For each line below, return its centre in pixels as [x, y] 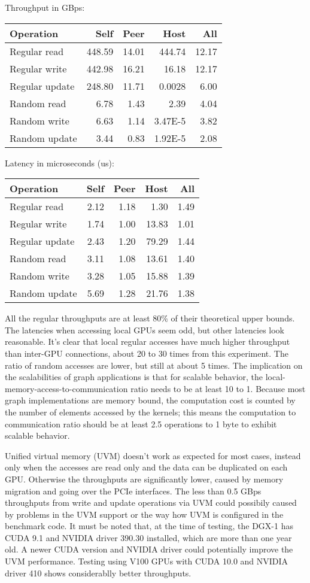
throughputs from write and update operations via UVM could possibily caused [151, 502]
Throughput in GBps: [45, 7]
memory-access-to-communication [66, 388]
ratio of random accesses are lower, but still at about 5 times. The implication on [154, 365]
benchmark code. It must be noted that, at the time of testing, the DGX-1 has [149, 526]
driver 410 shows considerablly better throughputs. [98, 573]
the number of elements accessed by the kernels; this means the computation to [151, 412]
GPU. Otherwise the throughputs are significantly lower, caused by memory [144, 479]
